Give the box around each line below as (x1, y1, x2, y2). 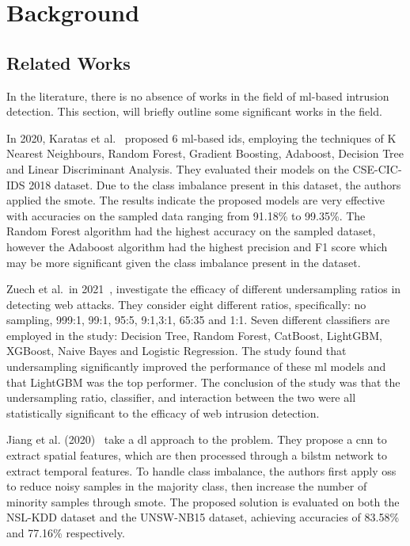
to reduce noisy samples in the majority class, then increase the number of (6, 478, 367, 494)
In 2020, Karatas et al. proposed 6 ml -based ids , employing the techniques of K (6, 129, 397, 146)
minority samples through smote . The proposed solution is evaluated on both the (6, 493, 400, 510)
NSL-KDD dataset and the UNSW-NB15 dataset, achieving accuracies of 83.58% (6, 509, 400, 525)
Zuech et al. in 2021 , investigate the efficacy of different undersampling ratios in (6, 281, 401, 297)
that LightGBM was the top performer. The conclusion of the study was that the (6, 373, 401, 390)
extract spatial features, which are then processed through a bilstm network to (6, 447, 387, 464)
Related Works (6, 50, 131, 74)
